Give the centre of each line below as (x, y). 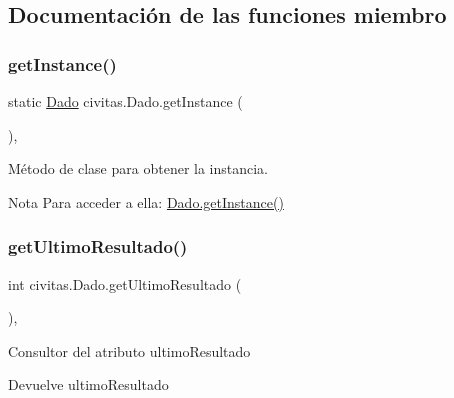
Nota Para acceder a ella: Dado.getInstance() (146, 201)
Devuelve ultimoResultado (88, 384)
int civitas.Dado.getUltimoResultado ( (125, 283)
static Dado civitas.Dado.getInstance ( (125, 101)
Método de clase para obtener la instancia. (138, 168)
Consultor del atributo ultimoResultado (129, 350)
